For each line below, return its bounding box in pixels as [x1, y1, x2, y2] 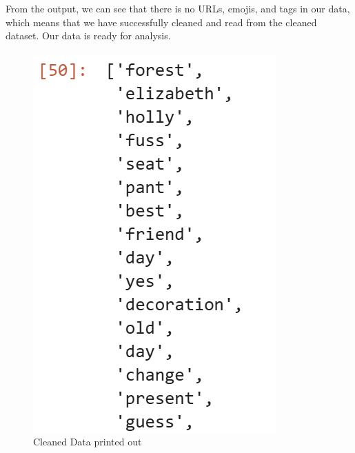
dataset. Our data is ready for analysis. [6, 28, 171, 43]
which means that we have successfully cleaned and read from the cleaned [6, 14, 317, 29]
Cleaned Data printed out [33, 434, 142, 449]
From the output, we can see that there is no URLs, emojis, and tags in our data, [6, 1, 350, 15]
